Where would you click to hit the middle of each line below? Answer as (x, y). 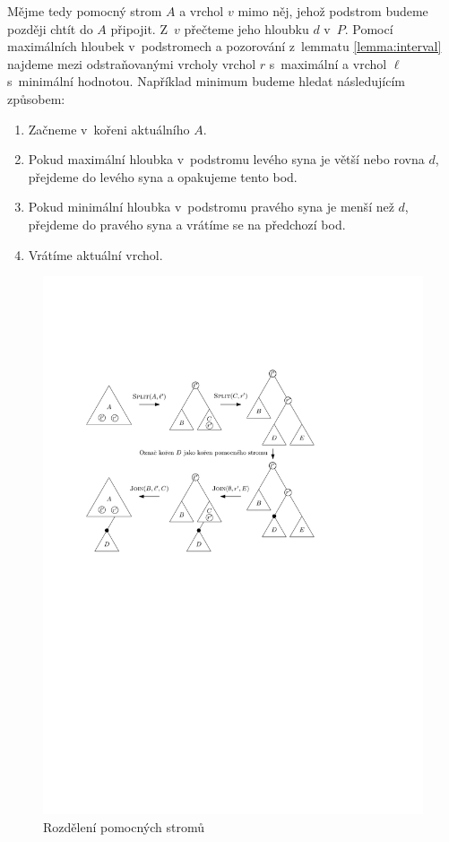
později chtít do (50, 28)
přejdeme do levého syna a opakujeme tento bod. (163, 176)
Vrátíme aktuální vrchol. (95, 254)
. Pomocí (369, 28)
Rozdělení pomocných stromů (124, 826)
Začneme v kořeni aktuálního (109, 129)
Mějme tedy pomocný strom (85, 11)
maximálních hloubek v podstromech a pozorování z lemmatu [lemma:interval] (224, 46)
